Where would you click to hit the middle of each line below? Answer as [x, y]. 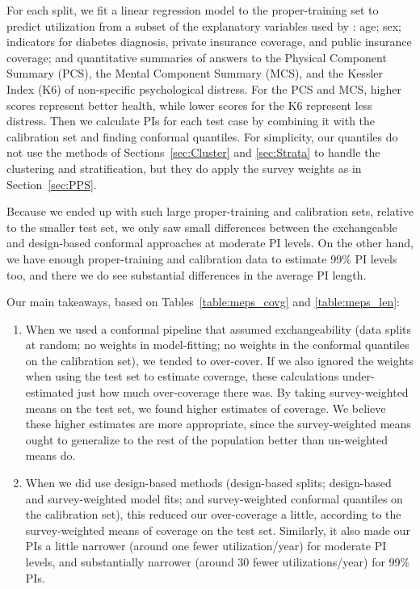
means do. [50, 455]
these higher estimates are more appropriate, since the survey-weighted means [218, 424]
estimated [49, 392]
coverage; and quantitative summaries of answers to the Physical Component [197, 57]
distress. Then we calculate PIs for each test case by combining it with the [191, 121]
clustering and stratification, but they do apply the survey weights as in [184, 168]
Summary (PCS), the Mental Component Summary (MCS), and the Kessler [195, 73]
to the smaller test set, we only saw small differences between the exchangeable [202, 227]
